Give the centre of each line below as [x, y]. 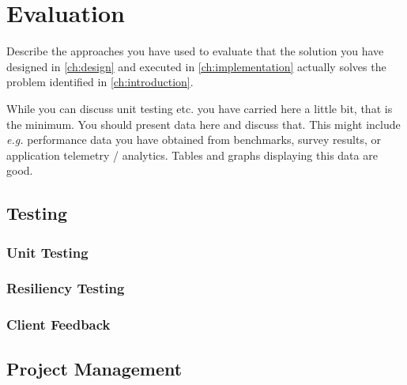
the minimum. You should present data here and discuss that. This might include [203, 124]
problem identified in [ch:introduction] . [100, 82]
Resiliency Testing [66, 288]
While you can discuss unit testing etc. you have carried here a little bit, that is [200, 108]
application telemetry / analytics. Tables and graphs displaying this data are [192, 155]
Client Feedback [58, 325]
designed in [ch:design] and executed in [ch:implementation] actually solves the [196, 66]
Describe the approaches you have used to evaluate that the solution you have [195, 51]
